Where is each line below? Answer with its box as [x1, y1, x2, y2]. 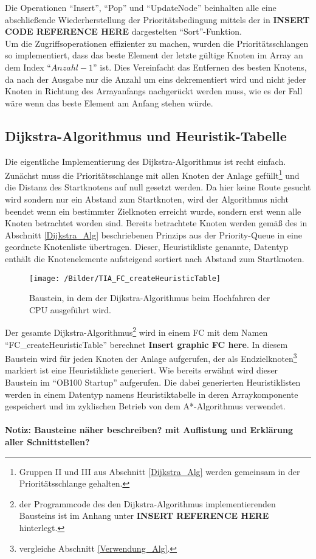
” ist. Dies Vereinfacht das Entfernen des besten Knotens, [93, 60, 307, 73]
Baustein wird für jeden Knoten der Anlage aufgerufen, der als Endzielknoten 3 [5, 350, 297, 364]
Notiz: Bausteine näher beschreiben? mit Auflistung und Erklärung [5, 423, 294, 436]
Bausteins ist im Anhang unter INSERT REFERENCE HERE [19, 509, 269, 522]
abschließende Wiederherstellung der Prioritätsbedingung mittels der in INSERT [5, 13, 310, 26]
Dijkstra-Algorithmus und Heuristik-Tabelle [5, 126, 287, 145]
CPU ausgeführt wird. [29, 303, 111, 316]
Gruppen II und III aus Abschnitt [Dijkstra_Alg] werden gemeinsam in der [19, 465, 300, 477]
